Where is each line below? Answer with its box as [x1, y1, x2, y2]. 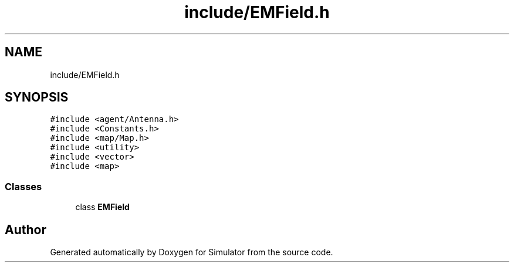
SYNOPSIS [5, 90, 69, 105]
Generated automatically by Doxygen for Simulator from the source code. [50, 247, 333, 258]
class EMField [75, 202, 130, 212]
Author [5, 222, 46, 237]
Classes [5, 180, 42, 192]
